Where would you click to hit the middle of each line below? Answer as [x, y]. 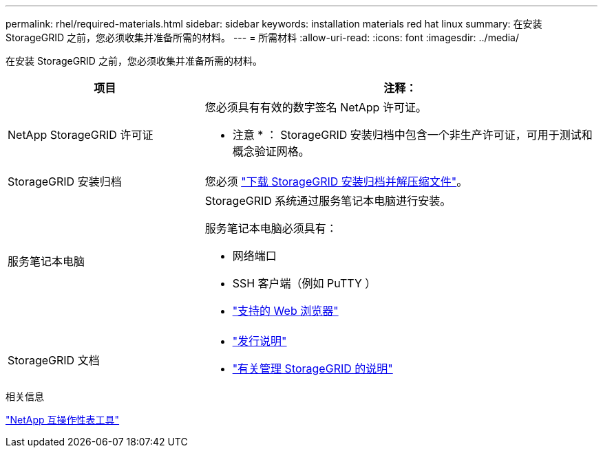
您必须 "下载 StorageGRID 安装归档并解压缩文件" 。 [336, 181]
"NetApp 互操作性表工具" [63, 420]
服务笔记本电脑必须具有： [271, 228]
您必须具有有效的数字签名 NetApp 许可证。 [316, 107]
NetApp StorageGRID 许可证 [81, 135]
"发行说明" [260, 341]
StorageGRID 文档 [54, 360]
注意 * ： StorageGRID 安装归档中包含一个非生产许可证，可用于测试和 [412, 135]
